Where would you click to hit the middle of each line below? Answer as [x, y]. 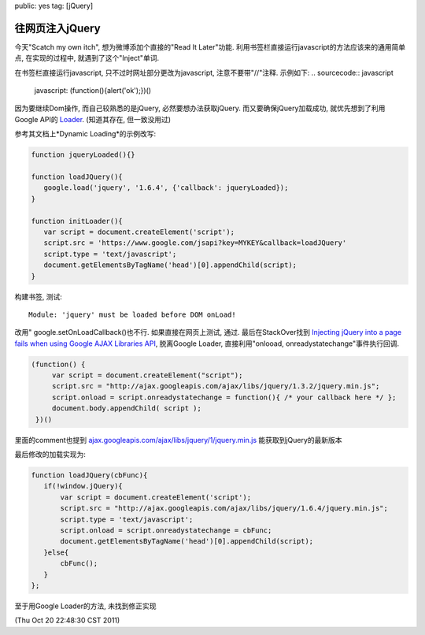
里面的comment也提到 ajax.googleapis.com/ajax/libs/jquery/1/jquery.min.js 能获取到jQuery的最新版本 [178, 440]
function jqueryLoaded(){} [83, 155]
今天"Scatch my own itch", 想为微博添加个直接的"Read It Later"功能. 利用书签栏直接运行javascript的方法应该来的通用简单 [210, 46]
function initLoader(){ [77, 221]
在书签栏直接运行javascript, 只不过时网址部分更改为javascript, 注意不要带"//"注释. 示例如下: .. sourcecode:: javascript [204, 72]
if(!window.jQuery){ [83, 486]
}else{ [56, 552]
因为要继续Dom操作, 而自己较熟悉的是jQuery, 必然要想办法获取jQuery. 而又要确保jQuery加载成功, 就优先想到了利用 [200, 108]
